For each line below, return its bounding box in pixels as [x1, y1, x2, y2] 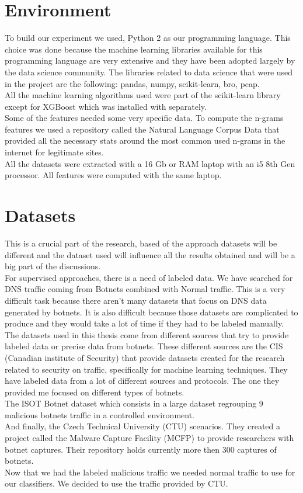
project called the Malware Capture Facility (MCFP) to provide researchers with [5, 432, 294, 444]
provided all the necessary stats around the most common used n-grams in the [5, 134, 285, 147]
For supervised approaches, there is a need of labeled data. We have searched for [5, 271, 293, 283]
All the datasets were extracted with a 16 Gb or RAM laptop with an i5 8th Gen [5, 157, 295, 169]
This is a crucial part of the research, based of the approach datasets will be [5, 237, 277, 249]
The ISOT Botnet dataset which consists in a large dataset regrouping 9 [5, 397, 263, 409]
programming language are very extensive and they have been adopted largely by [5, 54, 295, 67]
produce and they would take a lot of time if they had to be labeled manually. [5, 317, 284, 329]
